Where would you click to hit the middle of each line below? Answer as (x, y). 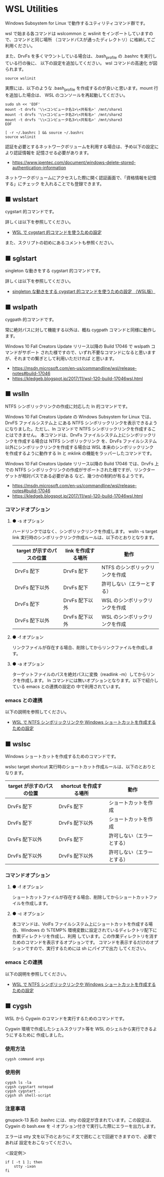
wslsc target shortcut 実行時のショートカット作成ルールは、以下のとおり (78, 767)
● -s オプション (28, 521)
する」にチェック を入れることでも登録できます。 (55, 183)
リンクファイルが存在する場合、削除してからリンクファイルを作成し (81, 648)
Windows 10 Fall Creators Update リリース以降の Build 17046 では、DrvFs (79, 463)
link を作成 (78, 551)
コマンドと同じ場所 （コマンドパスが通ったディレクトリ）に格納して (82, 40)
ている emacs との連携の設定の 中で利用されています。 (67, 687)
